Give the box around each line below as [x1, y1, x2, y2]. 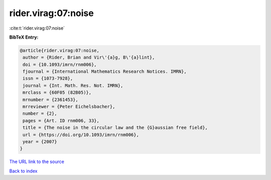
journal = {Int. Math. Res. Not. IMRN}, [23, 83, 123, 88]
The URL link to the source [9, 158, 65, 165]
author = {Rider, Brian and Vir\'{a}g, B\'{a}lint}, [23, 55, 155, 60]
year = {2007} [23, 139, 57, 144]
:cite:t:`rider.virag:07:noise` [9, 25, 65, 31]
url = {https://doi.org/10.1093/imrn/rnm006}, [23, 132, 139, 137]
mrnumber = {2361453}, [23, 97, 79, 102]
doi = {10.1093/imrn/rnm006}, [23, 62, 97, 67]
